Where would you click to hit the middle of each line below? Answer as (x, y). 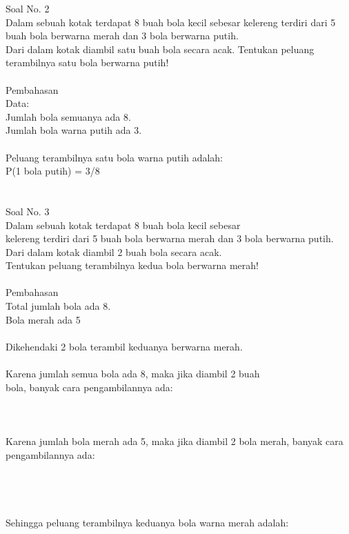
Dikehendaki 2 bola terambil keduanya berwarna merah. (124, 346)
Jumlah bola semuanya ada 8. (68, 116)
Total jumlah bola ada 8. (58, 306)
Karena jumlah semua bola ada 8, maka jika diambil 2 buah (133, 374)
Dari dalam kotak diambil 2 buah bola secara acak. (114, 251)
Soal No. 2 (28, 8)
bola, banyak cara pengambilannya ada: (89, 387)
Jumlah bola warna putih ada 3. (74, 130)
